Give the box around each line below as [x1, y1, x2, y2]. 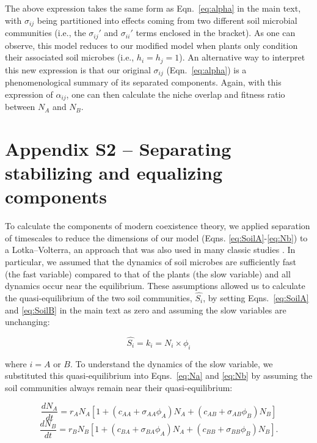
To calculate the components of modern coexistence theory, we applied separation [5, 219, 310, 232]
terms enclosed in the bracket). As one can [136, 26, 296, 39]
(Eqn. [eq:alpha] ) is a [166, 63, 247, 76]
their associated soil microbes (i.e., [5, 51, 134, 64]
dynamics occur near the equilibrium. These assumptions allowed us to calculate [5, 279, 305, 292]
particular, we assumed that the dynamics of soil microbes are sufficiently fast [5, 255, 297, 268]
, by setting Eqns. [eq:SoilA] [203, 291, 309, 304]
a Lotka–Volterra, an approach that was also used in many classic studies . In [5, 243, 296, 256]
